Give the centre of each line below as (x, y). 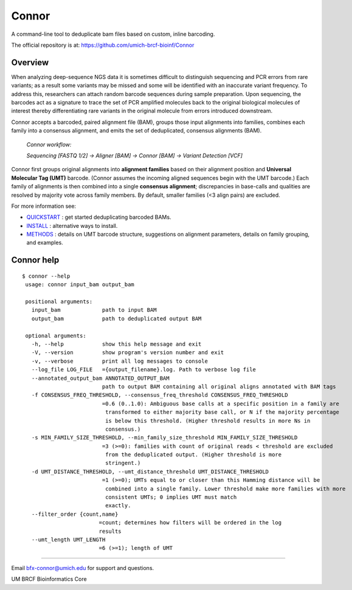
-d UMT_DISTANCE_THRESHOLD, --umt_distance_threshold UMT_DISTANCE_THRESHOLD (150, 472)
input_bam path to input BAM (94, 310)
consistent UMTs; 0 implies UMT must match (171, 497)
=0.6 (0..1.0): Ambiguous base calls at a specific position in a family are (221, 403)
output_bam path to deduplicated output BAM (116, 318)
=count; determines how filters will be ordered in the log (190, 523)
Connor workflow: (49, 144)
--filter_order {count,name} (75, 514)
